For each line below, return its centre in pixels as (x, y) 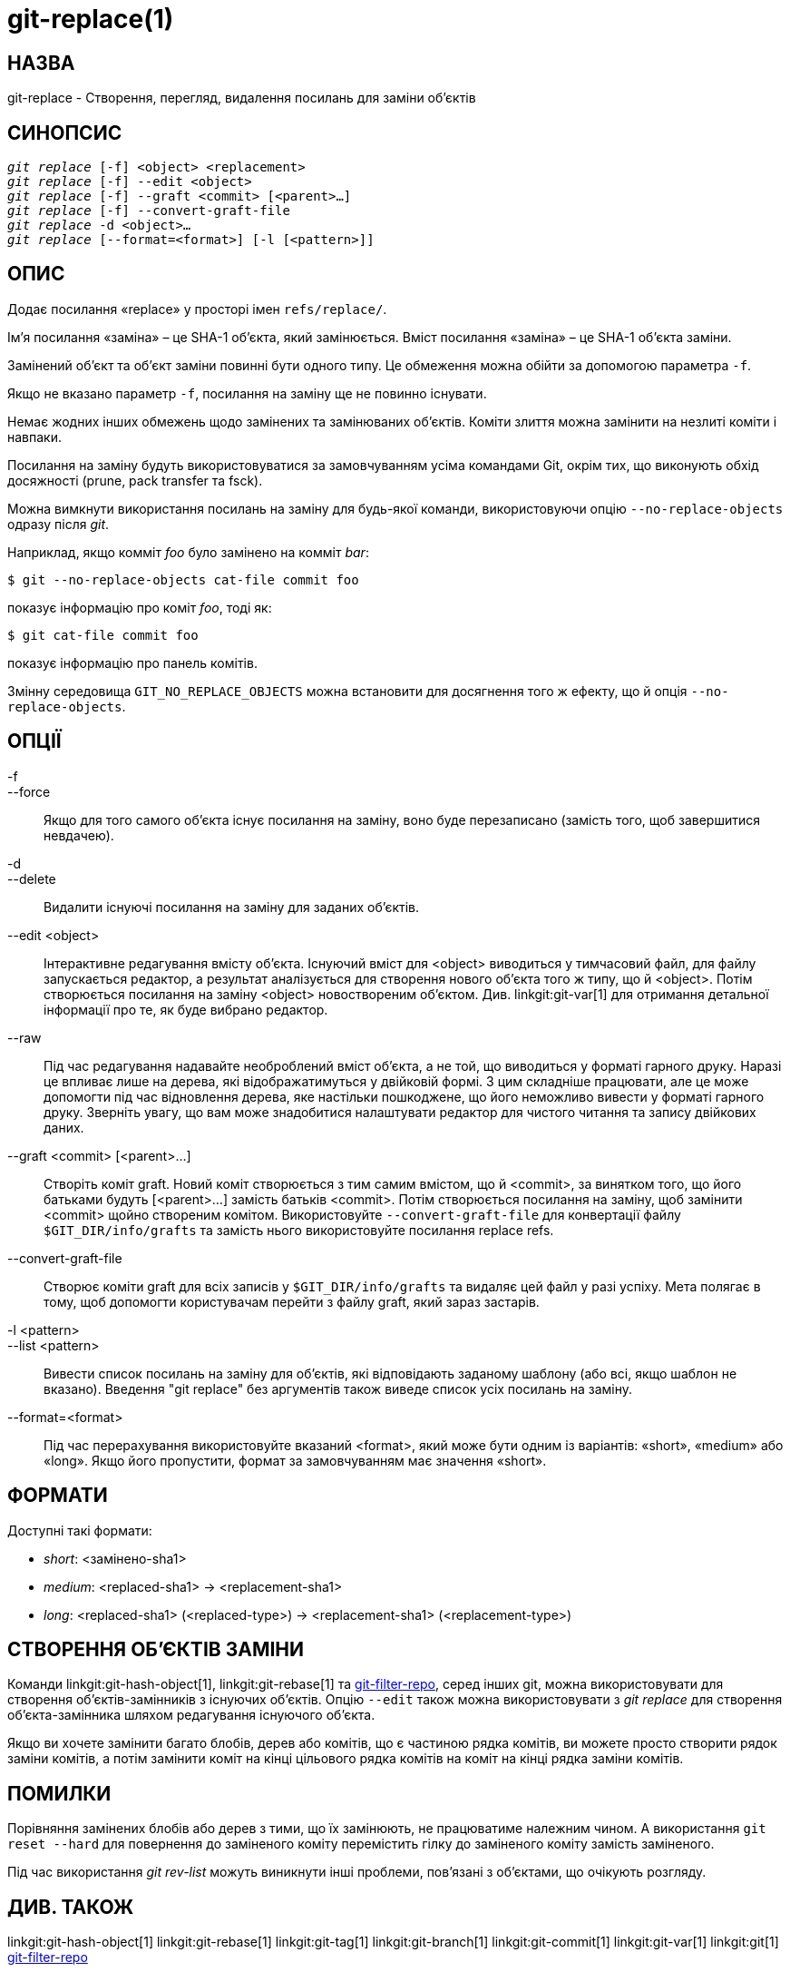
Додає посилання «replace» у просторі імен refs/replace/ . (197, 309)
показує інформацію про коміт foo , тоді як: (140, 607)
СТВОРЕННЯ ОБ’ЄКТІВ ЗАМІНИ (156, 1649)
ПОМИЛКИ (59, 1793)
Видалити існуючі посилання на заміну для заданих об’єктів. (232, 907)
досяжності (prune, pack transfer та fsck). (135, 480)
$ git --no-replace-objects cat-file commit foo (183, 579)
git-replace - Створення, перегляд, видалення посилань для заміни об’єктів (242, 98)
